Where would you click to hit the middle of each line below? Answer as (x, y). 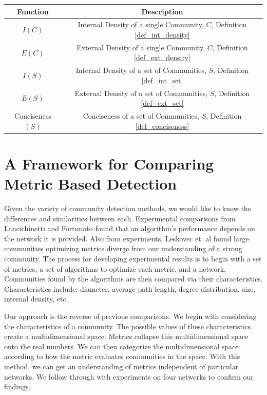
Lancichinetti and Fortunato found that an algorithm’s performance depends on (130, 228)
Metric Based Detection (91, 184)
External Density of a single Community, (141, 47)
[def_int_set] (162, 80)
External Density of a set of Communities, (141, 93)
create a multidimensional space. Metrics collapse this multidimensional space (126, 336)
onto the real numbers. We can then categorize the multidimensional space (121, 346)
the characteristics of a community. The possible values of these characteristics (128, 326)
